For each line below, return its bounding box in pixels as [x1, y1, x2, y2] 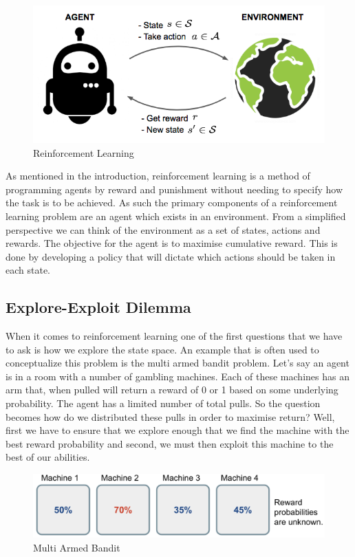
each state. [6, 263, 51, 277]
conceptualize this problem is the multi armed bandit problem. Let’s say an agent [6, 356, 349, 370]
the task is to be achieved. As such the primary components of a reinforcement [6, 195, 338, 210]
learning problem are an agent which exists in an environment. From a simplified [6, 208, 346, 223]
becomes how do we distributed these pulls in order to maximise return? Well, [6, 409, 335, 424]
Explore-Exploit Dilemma [6, 296, 191, 318]
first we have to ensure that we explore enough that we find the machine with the [6, 423, 349, 437]
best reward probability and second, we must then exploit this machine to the [6, 436, 334, 450]
